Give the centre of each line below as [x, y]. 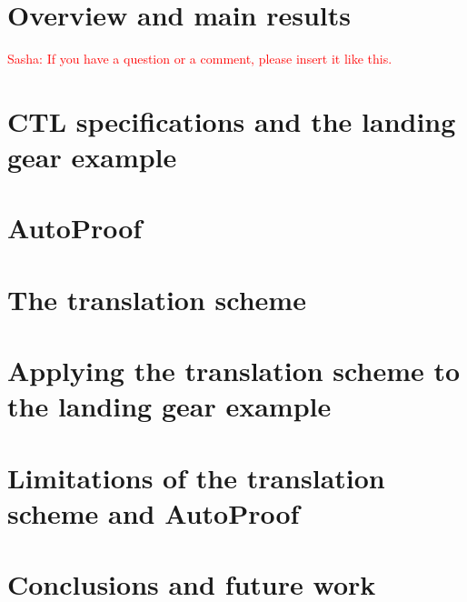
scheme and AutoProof [154, 512]
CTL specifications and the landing [232, 120]
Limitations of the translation [196, 477]
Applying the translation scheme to [234, 371]
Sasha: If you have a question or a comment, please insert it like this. [200, 59]
